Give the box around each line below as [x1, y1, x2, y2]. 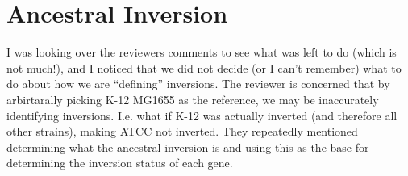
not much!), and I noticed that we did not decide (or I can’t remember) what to [6, 59, 402, 76]
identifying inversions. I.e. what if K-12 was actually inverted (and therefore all [6, 107, 398, 124]
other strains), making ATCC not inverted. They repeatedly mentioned [6, 123, 358, 140]
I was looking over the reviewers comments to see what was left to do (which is [6, 44, 397, 61]
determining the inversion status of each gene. [6, 154, 233, 171]
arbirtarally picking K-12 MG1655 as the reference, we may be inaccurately [6, 90, 379, 107]
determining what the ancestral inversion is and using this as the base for [6, 138, 369, 155]
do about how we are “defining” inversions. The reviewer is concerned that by [6, 75, 390, 92]
